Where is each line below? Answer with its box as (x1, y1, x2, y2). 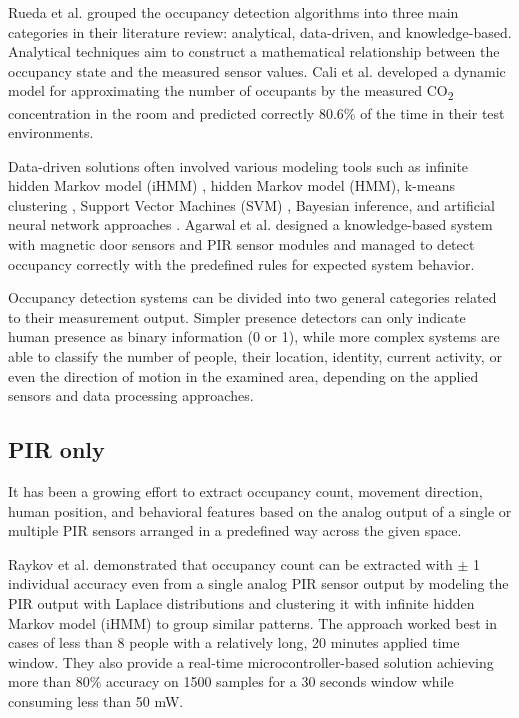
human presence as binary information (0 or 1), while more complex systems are (8, 326, 500, 347)
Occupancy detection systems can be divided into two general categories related (8, 287, 497, 308)
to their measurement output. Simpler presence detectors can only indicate (8, 306, 466, 327)
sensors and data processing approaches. (8, 385, 254, 406)
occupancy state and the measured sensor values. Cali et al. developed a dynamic (8, 60, 506, 81)
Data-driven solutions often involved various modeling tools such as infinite (8, 155, 469, 176)
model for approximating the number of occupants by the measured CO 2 (8, 80, 454, 104)
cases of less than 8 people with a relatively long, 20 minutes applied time (8, 632, 460, 653)
